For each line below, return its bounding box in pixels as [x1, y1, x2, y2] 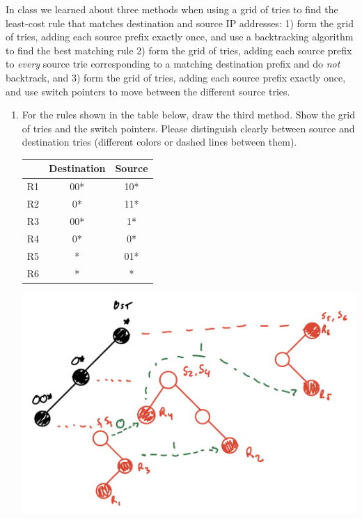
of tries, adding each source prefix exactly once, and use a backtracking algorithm [6, 29, 354, 44]
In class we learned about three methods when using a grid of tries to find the [6, 2, 338, 16]
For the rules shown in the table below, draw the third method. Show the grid [22, 107, 355, 122]
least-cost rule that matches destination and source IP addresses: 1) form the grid [6, 15, 354, 30]
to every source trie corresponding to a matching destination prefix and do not [6, 56, 340, 71]
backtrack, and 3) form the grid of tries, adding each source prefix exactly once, [6, 70, 346, 84]
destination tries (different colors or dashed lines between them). [22, 134, 297, 149]
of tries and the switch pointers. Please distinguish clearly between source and [22, 121, 355, 135]
